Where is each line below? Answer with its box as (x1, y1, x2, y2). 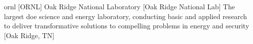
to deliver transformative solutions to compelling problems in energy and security (4, 21, 250, 31)
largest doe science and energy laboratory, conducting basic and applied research (4, 11, 247, 21)
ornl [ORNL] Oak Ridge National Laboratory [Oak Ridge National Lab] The (4, 1, 235, 11)
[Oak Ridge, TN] (4, 30, 55, 40)
